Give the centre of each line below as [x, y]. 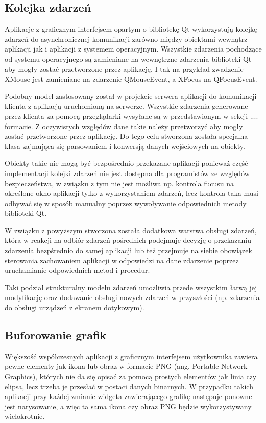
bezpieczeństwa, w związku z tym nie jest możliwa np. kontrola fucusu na [119, 183]
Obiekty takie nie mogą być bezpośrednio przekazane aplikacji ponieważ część [126, 163]
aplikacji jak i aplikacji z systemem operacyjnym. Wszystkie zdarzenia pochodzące [133, 49]
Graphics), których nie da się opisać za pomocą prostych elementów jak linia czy [131, 376]
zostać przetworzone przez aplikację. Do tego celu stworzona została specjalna [126, 136]
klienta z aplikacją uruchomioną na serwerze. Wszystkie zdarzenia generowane [126, 106]
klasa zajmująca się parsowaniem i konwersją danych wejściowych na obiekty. [125, 146]
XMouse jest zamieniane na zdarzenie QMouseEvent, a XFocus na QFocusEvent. [131, 79]
